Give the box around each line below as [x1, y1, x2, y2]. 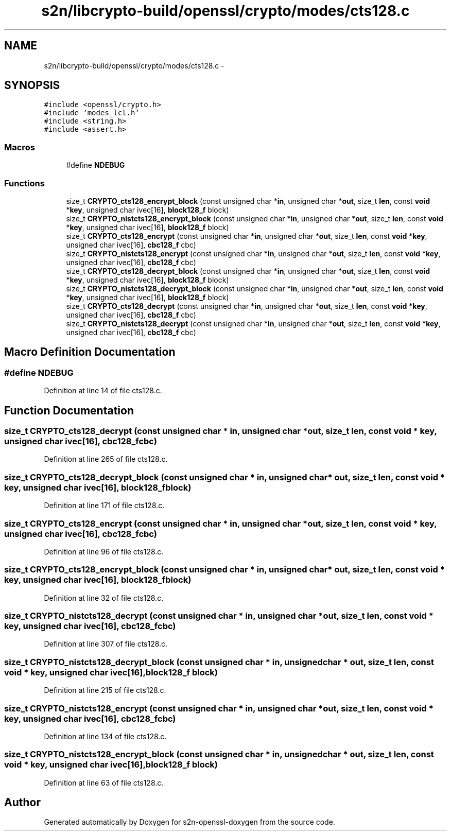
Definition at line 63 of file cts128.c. [44, 778, 164, 787]
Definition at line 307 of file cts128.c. [44, 639, 168, 649]
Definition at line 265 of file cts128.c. [44, 455, 168, 464]
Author [4, 796, 41, 809]
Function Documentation [4, 404, 134, 417]
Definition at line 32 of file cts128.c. [44, 593, 164, 602]
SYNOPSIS [4, 79, 60, 92]
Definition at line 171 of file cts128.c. [44, 501, 165, 510]
